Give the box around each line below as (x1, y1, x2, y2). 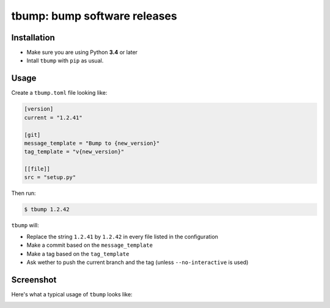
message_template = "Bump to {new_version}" (24, 139, 160, 147)
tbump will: (11, 222, 39, 229)
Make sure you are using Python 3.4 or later (26, 49, 137, 56)
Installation (11, 32, 55, 43)
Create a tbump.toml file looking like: (11, 89, 108, 97)
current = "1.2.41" (24, 114, 82, 121)
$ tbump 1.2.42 (24, 206, 70, 213)
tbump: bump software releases (11, 9, 177, 23)
